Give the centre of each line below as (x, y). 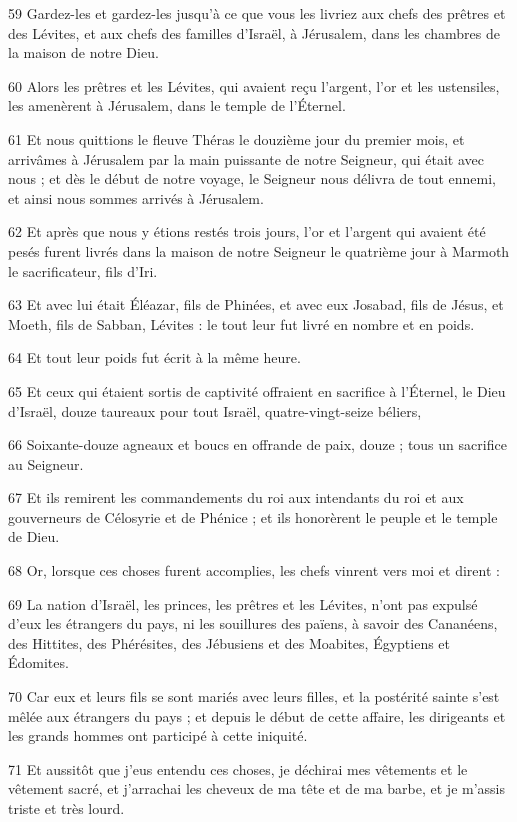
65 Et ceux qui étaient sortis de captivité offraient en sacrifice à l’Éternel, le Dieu (257, 390)
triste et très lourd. (66, 808)
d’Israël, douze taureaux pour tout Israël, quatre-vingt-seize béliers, (215, 410)
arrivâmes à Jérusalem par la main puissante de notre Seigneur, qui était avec (246, 158)
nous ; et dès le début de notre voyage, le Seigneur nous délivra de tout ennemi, (252, 178)
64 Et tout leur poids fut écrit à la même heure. (154, 357)
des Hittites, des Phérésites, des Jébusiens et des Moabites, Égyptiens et (229, 642)
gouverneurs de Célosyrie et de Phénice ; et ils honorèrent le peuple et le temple (253, 516)
